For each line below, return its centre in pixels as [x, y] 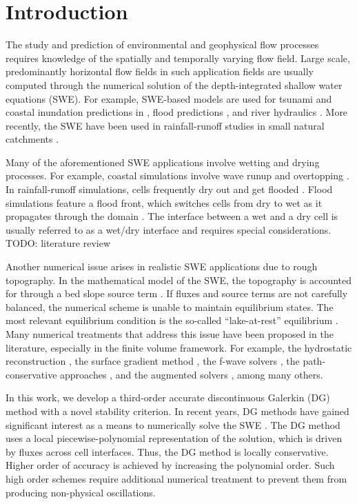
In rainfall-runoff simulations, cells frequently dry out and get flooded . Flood [169, 189]
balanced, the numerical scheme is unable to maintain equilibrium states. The [170, 306]
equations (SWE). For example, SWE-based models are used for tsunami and [169, 98]
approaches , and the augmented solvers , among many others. [192, 374]
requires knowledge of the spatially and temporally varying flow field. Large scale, [178, 58]
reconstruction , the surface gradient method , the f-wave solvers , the [153, 361]
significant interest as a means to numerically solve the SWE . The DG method [173, 424]
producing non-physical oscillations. [81, 492]
